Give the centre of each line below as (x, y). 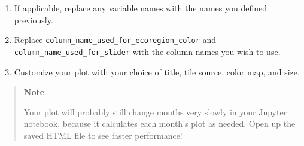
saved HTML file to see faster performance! (103, 135)
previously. (34, 19)
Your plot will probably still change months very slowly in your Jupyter (155, 112)
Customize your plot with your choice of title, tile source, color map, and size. (157, 72)
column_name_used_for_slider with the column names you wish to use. (147, 51)
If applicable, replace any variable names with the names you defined (140, 8)
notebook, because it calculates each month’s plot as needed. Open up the (159, 124)
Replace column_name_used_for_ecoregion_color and (115, 40)
